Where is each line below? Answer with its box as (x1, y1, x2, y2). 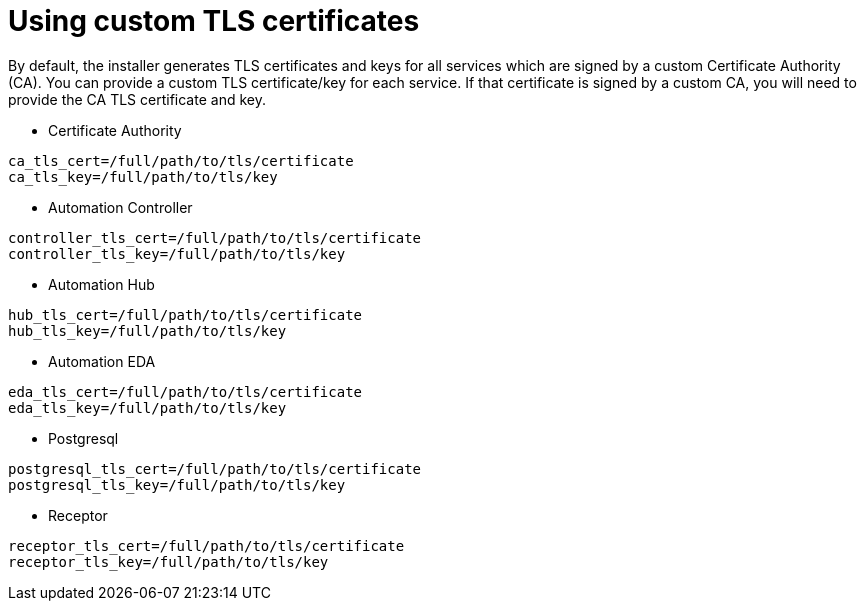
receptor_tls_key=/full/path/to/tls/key (8, 553, 329, 570)
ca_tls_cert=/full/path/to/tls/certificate (8, 152, 354, 169)
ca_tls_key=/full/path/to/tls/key (8, 168, 278, 185)
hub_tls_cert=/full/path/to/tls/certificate (8, 306, 363, 323)
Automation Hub (48, 275, 155, 293)
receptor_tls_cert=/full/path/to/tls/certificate (8, 537, 405, 554)
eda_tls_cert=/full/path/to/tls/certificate (8, 383, 363, 400)
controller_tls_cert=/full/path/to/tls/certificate (8, 229, 422, 246)
